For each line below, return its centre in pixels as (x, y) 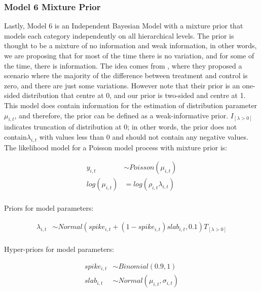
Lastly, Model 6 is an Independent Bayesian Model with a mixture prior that (124, 26)
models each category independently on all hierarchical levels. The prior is (119, 35)
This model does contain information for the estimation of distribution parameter (131, 105)
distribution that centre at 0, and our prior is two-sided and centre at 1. (134, 95)
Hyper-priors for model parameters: (59, 249)
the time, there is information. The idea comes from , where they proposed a (123, 65)
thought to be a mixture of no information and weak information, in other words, (130, 45)
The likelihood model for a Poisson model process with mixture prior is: (116, 147)
